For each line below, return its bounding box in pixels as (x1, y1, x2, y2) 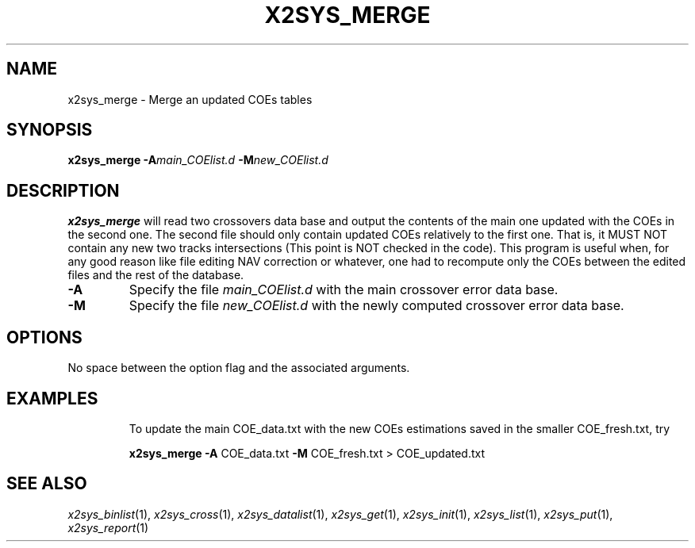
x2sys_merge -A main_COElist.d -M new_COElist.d (67, 153, 328, 167)
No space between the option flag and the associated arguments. (67, 361, 410, 375)
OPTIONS (6, 327, 83, 347)
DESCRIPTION (6, 180, 120, 201)
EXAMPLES (6, 388, 98, 408)
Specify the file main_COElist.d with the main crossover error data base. (129, 282, 559, 298)
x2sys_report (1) (67, 520, 149, 535)
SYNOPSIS (6, 120, 93, 140)
